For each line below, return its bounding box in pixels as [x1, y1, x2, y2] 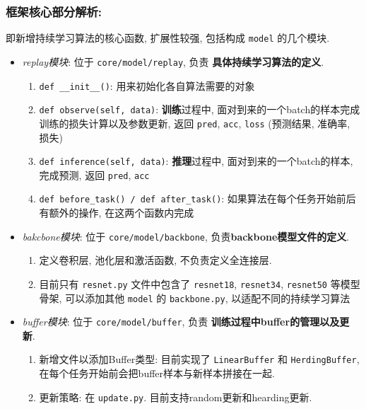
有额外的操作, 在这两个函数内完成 [39, 205, 194, 220]
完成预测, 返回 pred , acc [39, 167, 150, 182]
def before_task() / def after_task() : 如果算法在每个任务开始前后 [39, 191, 356, 206]
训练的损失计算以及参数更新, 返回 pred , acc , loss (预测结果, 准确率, [39, 115, 350, 130]
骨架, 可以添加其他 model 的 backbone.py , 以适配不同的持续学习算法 [39, 290, 350, 305]
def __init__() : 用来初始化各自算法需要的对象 [39, 78, 255, 93]
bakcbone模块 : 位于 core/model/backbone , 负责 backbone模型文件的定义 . [22, 229, 350, 243]
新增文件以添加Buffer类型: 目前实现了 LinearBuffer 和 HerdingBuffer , [39, 352, 360, 367]
